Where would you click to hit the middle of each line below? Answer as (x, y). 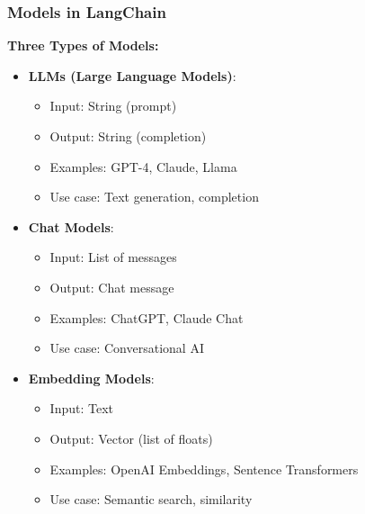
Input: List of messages (113, 257)
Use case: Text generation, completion (154, 197)
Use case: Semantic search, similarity (151, 499)
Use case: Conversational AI (127, 348)
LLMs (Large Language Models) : (132, 75)
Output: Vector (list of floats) (131, 438)
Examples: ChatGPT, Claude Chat (147, 317)
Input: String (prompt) (113, 106)
